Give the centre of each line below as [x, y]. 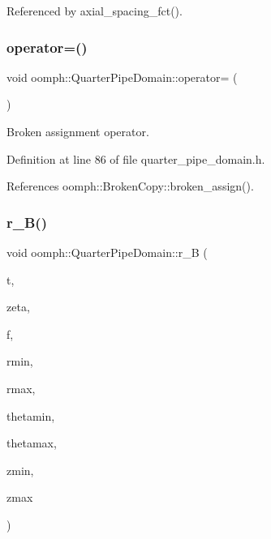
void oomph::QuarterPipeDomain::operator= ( [122, 77]
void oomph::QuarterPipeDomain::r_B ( [107, 252]
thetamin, [31, 415]
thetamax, [32, 443]
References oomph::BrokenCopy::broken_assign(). [130, 186]
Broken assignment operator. [78, 131]
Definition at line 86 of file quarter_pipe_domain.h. [136, 158]
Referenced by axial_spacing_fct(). [95, 11]
